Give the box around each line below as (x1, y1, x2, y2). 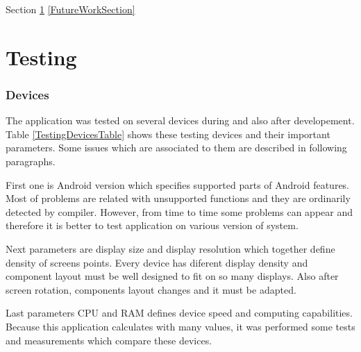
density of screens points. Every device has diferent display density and (6, 255, 308, 269)
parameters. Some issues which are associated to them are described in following (6, 140, 347, 155)
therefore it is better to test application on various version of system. (6, 218, 299, 233)
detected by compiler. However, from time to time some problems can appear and (6, 204, 353, 219)
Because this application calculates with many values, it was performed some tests (6, 319, 355, 333)
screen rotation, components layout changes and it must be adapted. (6, 282, 296, 296)
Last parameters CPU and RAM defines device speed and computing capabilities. (6, 305, 353, 320)
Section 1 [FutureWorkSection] (6, 2, 135, 16)
